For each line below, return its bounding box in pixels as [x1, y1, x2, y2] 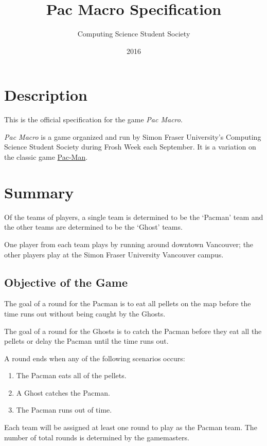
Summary [4, 181, 74, 202]
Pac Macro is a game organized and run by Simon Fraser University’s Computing [4, 131, 261, 142]
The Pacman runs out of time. [16, 404, 112, 415]
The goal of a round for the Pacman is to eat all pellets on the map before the [4, 298, 251, 309]
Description [4, 84, 88, 105]
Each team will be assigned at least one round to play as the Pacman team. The [4, 422, 257, 433]
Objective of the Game [4, 274, 128, 290]
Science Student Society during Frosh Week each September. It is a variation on [4, 141, 256, 152]
